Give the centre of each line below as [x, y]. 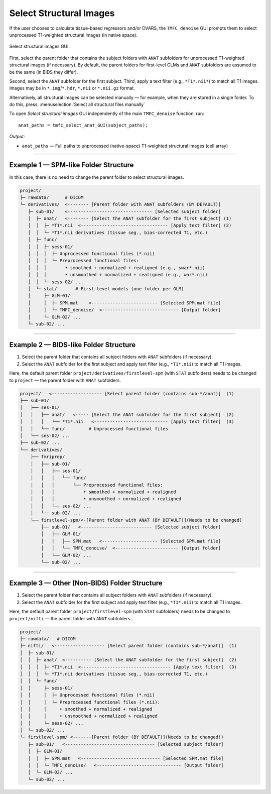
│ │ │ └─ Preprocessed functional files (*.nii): [90, 702]
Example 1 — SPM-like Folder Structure [72, 165]
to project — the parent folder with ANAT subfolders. [65, 380]
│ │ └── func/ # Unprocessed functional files [94, 429]
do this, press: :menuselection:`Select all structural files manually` [77, 104]
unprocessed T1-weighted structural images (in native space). [74, 35]
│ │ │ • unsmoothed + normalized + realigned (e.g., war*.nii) [118, 275]
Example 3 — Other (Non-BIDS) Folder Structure [86, 583]
